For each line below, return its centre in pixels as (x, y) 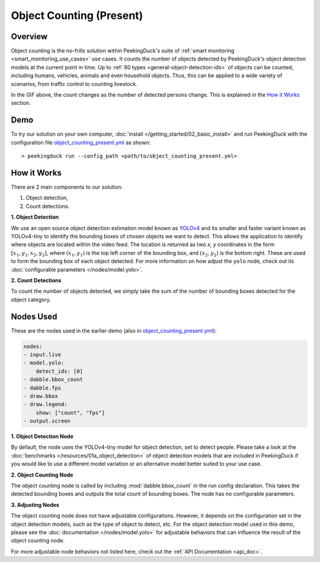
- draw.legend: (45, 404)
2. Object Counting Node (42, 475)
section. (21, 103)
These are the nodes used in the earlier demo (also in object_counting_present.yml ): (114, 331)
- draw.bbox (41, 396)
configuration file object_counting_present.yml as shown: (81, 142)
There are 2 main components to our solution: (67, 187)
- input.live (42, 355)
